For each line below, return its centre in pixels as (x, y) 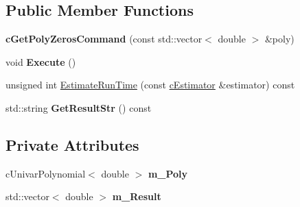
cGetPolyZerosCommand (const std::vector (104, 39)
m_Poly (168, 173)
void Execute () (41, 61)
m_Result (137, 196)
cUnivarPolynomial (46, 173)
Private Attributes (72, 144)
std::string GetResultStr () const (79, 107)
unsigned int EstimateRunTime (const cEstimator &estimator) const (150, 85)
